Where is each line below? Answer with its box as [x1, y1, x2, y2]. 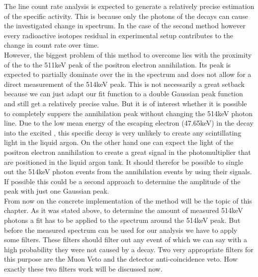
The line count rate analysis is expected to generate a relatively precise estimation [4, 1, 255, 11]
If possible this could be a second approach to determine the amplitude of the [4, 176, 241, 186]
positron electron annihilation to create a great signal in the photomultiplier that [4, 146, 251, 157]
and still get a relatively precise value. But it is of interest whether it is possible [4, 98, 247, 108]
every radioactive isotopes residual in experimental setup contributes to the [4, 30, 234, 40]
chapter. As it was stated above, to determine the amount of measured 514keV [4, 205, 243, 215]
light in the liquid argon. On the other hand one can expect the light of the [4, 137, 234, 147]
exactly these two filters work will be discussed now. [4, 264, 163, 274]
